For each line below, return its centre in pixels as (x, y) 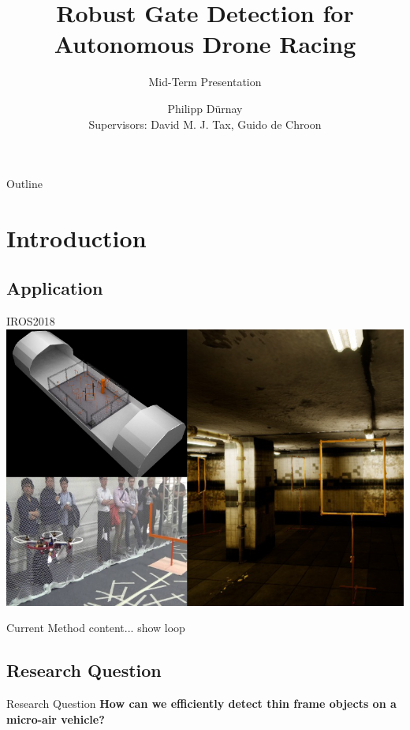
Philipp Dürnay (205, 108)
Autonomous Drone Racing (205, 44)
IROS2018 (31, 321)
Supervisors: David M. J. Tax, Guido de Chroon (205, 124)
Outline (24, 184)
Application (55, 288)
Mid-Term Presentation (205, 82)
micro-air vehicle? (56, 719)
